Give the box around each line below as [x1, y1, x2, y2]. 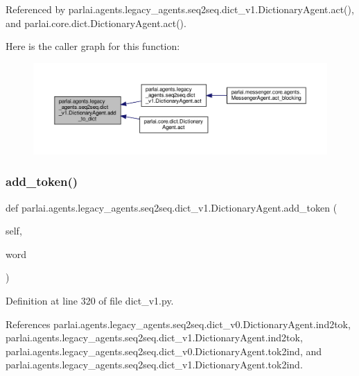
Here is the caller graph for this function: [6, 39, 180, 53]
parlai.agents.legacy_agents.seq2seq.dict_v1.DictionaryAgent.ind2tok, [6, 330, 303, 345]
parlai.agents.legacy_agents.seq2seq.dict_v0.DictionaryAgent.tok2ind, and [6, 343, 322, 358]
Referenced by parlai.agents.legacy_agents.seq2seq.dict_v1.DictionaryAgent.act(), [6, 2, 354, 16]
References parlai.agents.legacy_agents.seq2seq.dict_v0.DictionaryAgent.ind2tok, [6, 316, 351, 331]
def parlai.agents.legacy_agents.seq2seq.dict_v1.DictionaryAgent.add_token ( [6, 200, 338, 214]
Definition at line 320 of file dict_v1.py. [6, 293, 174, 308]
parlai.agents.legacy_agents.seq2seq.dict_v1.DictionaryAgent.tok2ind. [6, 357, 303, 372]
